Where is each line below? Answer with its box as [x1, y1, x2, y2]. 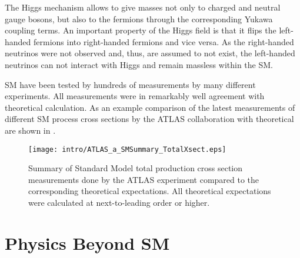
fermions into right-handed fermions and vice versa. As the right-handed [34, 35, 294, 47]
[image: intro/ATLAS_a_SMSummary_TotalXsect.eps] [28, 145, 226, 154]
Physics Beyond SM [5, 230, 170, 254]
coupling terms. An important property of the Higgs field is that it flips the [5, 24, 276, 36]
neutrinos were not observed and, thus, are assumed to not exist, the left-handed [5, 47, 295, 59]
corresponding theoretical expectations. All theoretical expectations [28, 185, 271, 197]
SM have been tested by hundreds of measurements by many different [5, 78, 256, 90]
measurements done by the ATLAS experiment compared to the [28, 173, 259, 185]
